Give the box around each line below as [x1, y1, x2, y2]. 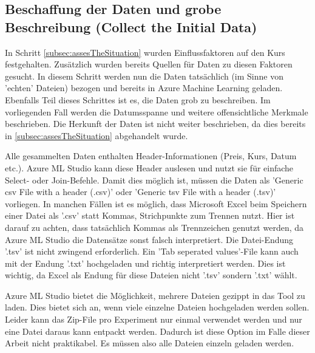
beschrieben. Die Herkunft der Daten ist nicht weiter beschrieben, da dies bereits [5, 117, 306, 130]
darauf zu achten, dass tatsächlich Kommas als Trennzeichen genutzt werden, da [5, 221, 304, 233]
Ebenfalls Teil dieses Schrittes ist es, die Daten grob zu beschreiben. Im [5, 93, 271, 106]
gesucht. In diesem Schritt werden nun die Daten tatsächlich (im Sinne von [5, 69, 283, 82]
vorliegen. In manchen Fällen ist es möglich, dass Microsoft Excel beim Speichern [5, 197, 307, 210]
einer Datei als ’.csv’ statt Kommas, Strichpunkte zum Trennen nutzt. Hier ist [5, 209, 295, 222]
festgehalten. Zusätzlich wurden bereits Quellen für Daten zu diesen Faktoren [5, 58, 293, 70]
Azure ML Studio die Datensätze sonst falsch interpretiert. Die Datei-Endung [5, 233, 294, 245]
